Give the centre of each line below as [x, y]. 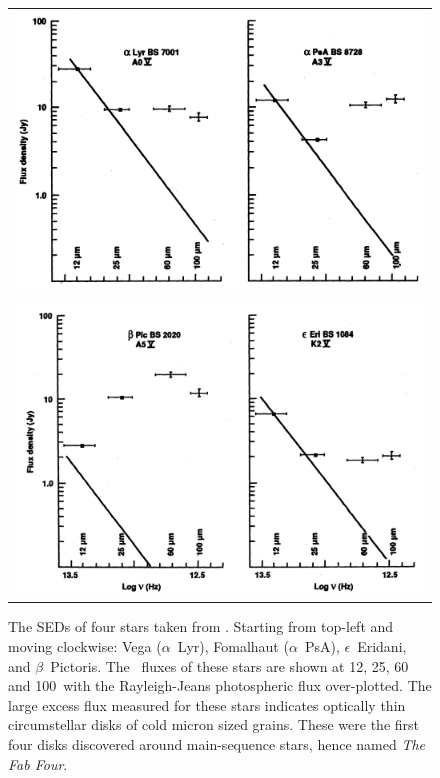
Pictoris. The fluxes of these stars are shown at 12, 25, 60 [229, 665]
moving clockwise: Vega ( [85, 646]
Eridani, [382, 646]
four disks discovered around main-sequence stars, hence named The [216, 743]
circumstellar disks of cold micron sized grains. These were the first [213, 724]
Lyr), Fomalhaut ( [233, 646]
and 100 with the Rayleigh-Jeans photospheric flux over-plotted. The [220, 685]
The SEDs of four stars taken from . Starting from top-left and [201, 626]
